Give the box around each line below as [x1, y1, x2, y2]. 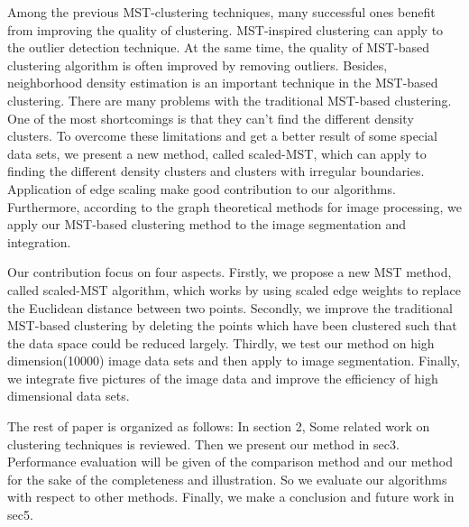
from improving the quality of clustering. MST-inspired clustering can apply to [7, 20, 444, 39]
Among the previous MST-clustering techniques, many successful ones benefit [7, 3, 436, 21]
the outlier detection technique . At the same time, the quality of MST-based [7, 38, 430, 57]
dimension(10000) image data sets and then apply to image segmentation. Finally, [7, 351, 460, 370]
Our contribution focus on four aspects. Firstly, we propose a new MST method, [7, 263, 452, 282]
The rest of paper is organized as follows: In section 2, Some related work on [7, 417, 430, 436]
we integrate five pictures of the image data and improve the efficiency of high [7, 368, 438, 387]
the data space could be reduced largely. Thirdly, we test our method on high [7, 333, 435, 352]
